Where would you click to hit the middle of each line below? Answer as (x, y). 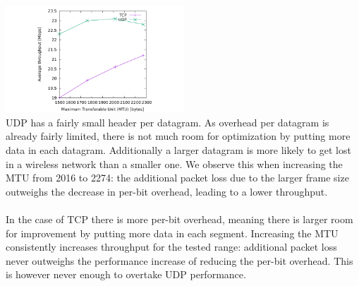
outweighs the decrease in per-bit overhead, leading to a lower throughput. (167, 191)
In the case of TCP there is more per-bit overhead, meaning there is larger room (179, 219)
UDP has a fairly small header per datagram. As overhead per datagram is (168, 122)
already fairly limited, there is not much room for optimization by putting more (178, 136)
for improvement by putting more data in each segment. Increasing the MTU (172, 233)
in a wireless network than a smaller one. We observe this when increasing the (174, 163)
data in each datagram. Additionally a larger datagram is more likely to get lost (178, 149)
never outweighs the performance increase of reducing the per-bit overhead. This (179, 260)
